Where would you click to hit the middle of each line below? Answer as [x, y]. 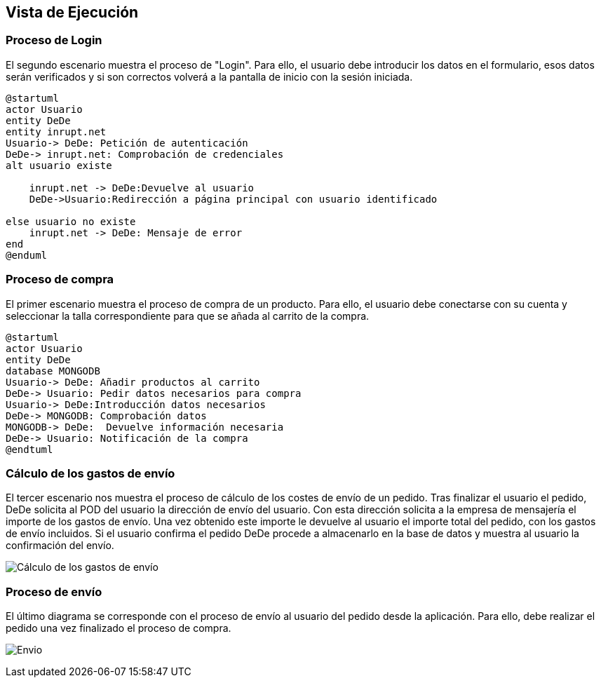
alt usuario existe [59, 165]
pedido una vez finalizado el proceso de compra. [119, 628]
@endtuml [29, 449]
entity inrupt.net [56, 131]
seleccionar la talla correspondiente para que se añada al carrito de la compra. [188, 316]
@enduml [27, 255]
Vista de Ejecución [72, 12]
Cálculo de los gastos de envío [90, 473]
